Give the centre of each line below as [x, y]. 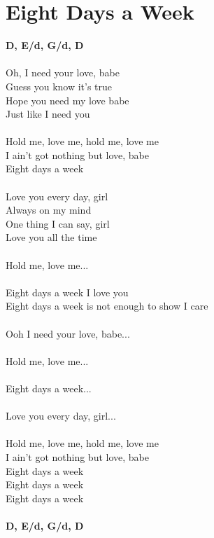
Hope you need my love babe [67, 100]
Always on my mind [49, 210]
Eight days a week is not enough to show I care [107, 306]
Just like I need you [48, 114]
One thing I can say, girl [58, 223]
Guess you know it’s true [59, 86]
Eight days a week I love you [67, 292]
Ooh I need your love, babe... [68, 333]
